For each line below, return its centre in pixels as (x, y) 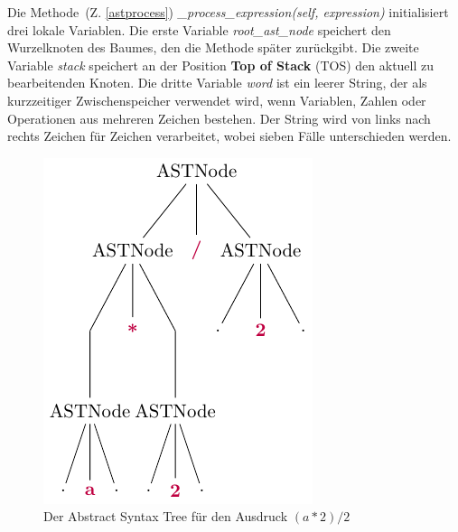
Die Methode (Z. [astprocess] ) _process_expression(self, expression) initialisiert (228, 12)
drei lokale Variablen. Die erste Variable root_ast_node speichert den (199, 29)
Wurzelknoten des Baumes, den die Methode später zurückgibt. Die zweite (213, 47)
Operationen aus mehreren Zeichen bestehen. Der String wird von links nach (219, 118)
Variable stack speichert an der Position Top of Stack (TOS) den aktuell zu (221, 65)
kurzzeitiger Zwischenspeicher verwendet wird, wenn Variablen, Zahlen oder (217, 100)
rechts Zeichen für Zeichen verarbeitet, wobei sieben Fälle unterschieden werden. (229, 136)
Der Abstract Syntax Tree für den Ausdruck (166, 516)
